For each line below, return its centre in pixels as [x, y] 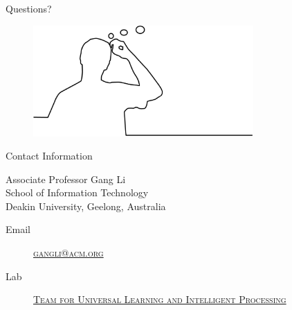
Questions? [29, 8]
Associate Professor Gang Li [66, 179]
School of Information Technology [77, 192]
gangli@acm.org [69, 253]
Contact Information [49, 156]
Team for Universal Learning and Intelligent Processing [160, 299]
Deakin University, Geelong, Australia [86, 206]
